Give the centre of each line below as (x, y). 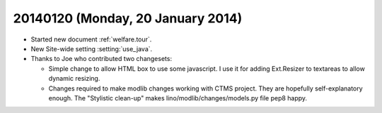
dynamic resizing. (74, 79)
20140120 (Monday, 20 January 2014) (128, 18)
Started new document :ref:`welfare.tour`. (91, 39)
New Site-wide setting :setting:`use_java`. (92, 48)
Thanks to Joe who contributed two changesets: (102, 59)
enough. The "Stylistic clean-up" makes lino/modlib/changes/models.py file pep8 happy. (178, 98)
